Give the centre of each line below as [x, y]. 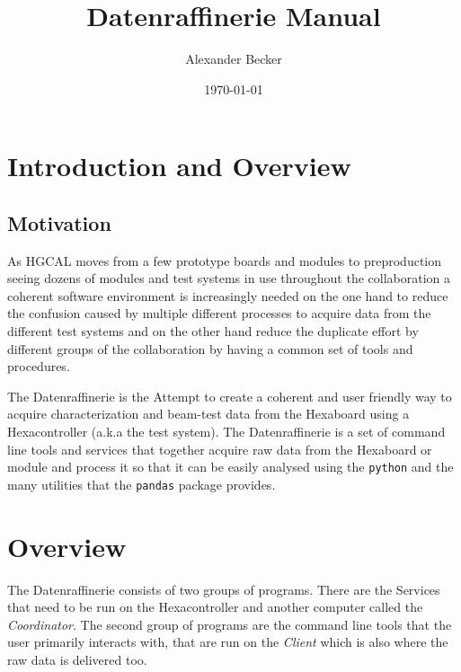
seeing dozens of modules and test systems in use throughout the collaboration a [229, 278]
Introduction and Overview [179, 166]
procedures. [39, 366]
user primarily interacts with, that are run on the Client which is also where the [228, 642]
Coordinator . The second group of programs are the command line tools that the [230, 624]
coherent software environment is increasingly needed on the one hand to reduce [228, 295]
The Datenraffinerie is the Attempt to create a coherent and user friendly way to [230, 396]
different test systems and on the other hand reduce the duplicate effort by [213, 331]
